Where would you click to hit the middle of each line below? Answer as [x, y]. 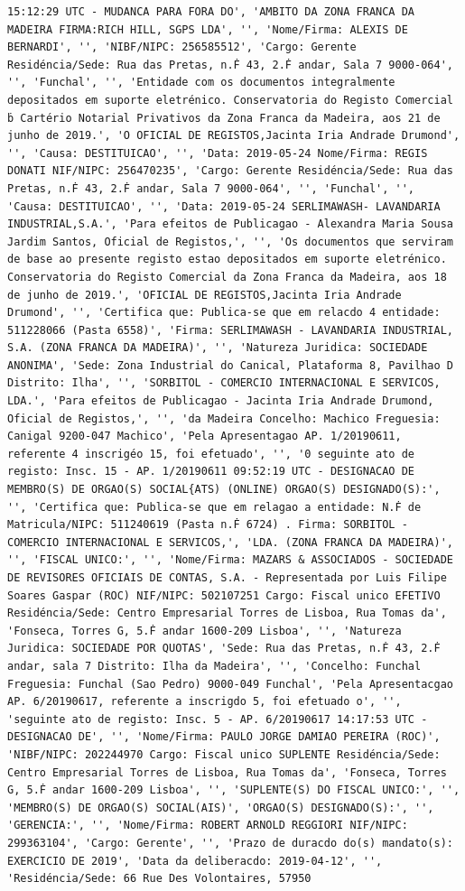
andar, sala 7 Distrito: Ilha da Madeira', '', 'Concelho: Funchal [214, 666]
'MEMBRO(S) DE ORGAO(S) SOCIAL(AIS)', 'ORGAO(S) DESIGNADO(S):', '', [221, 807]
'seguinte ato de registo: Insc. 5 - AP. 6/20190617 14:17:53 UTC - [218, 719]
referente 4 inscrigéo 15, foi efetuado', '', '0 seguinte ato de [211, 454]
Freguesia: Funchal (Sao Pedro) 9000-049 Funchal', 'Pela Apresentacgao [230, 684]
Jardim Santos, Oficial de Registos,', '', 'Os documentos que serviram [230, 241]
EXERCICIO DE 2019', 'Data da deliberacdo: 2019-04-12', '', [195, 861]
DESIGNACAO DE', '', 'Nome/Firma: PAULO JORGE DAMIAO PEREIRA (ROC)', [224, 737]
